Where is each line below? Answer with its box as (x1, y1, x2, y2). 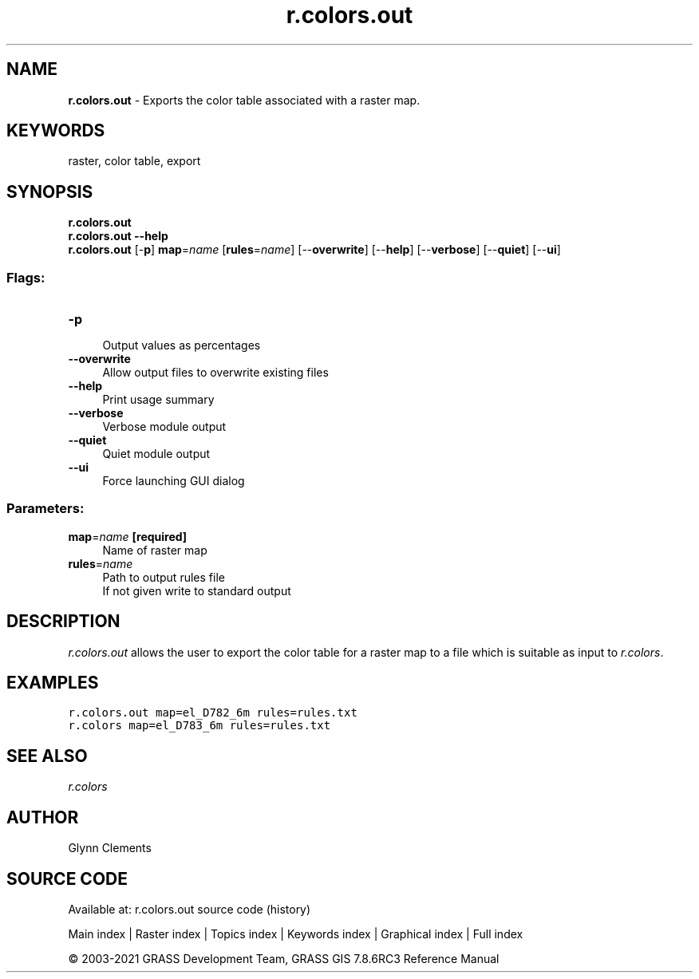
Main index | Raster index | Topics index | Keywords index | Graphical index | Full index (68, 927, 523, 941)
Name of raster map (102, 543, 207, 557)
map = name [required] (68, 529, 188, 543)
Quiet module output (102, 447, 211, 461)
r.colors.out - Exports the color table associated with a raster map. (68, 93, 421, 107)
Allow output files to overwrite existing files (102, 365, 329, 380)
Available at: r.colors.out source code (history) (68, 902, 311, 916)
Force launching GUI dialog (102, 474, 245, 488)
